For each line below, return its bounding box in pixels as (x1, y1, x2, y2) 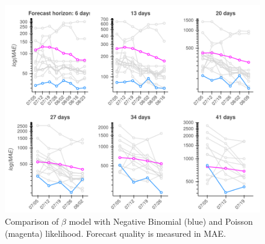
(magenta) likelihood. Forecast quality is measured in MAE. (5, 227, 226, 239)
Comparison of (5, 214, 59, 227)
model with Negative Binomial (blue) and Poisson (69, 214, 253, 227)
